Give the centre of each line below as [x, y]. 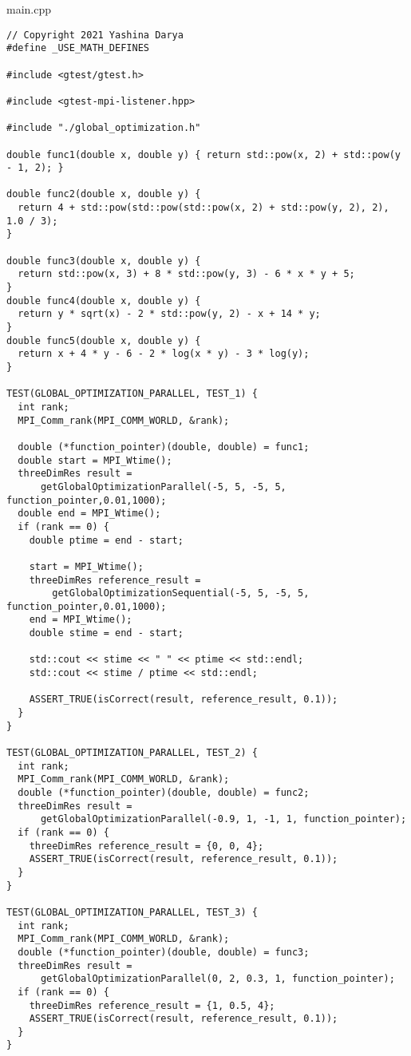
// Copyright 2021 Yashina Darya [95, 35]
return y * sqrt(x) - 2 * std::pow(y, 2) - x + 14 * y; [169, 314]
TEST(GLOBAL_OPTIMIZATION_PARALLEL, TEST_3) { [132, 912]
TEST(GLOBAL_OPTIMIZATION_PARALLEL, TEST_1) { [132, 394]
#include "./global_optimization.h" [104, 128]
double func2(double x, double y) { [104, 194]
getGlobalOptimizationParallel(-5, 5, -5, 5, [163, 486]
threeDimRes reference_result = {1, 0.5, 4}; [152, 1005]
